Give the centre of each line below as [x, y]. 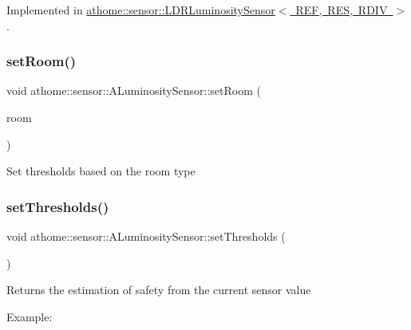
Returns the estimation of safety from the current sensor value [159, 290]
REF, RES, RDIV [342, 10]
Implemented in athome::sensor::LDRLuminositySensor [141, 10]
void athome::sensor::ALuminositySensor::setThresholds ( [146, 236]
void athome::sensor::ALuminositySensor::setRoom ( [134, 90]
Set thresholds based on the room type [101, 171]
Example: [30, 316]
